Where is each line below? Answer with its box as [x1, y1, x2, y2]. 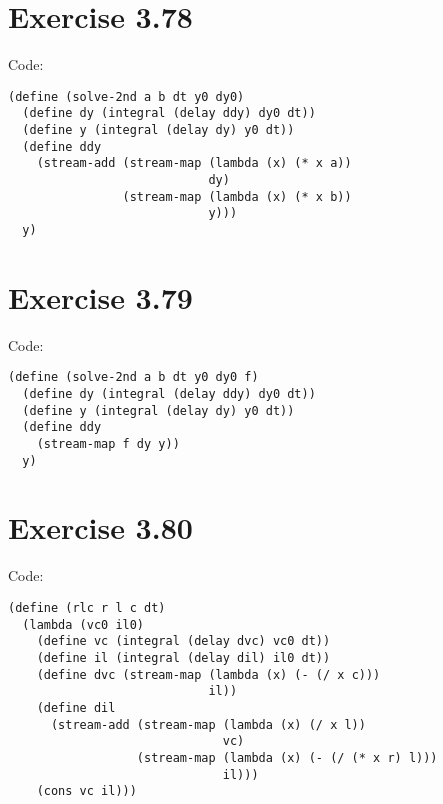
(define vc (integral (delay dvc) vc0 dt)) [36, 634, 331, 649]
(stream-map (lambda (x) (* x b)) [122, 189, 352, 204]
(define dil [36, 700, 116, 715]
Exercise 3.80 [8, 507, 193, 548]
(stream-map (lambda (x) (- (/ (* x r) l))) [136, 750, 438, 765]
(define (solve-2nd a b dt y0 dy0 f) [8, 370, 259, 385]
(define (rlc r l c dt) [8, 601, 166, 615]
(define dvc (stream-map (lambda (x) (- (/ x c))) [36, 667, 381, 682]
